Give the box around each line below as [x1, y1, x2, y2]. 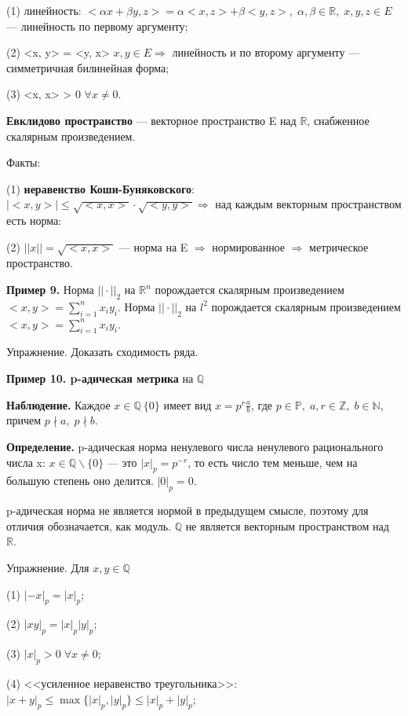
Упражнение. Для [6, 560, 89, 576]
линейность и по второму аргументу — [172, 44, 360, 61]
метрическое [309, 238, 369, 255]
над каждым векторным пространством [215, 196, 402, 212]
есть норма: [6, 212, 62, 229]
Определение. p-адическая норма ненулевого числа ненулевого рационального [6, 439, 384, 455]
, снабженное [307, 112, 370, 128]
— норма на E [118, 238, 188, 255]
